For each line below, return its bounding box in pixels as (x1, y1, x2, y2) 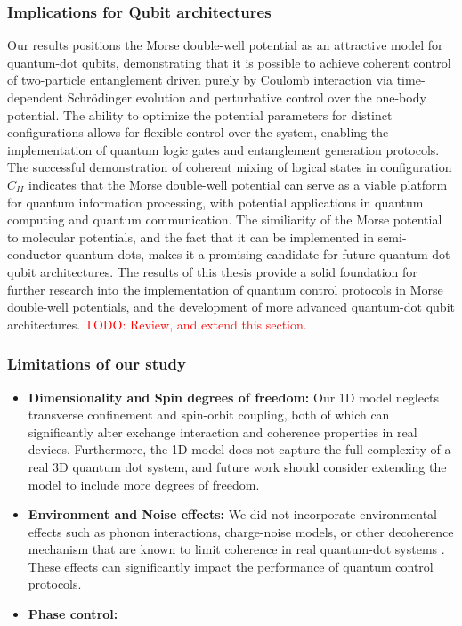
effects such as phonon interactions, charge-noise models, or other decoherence (28, 522, 454, 541)
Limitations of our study (7, 353, 186, 375)
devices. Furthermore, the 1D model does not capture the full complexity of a (28, 440, 451, 459)
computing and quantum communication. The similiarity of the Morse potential (7, 210, 442, 229)
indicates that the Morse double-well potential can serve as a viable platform (28, 175, 448, 193)
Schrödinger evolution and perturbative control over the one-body (67, 88, 426, 106)
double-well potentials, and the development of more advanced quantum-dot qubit (7, 297, 455, 316)
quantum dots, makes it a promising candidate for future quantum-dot (65, 245, 450, 264)
